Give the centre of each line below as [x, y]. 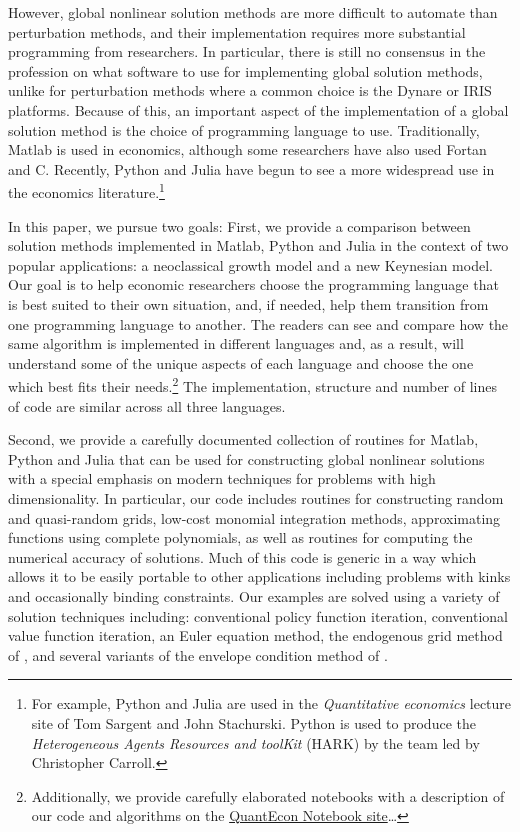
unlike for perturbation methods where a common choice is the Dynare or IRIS [250, 90]
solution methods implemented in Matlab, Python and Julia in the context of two [258, 245]
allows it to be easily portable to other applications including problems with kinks [259, 576]
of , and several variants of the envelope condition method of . [198, 654]
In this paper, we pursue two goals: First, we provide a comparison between [239, 225]
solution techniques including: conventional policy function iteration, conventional [258, 615]
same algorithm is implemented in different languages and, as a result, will [236, 343]
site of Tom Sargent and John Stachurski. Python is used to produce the [253, 722]
